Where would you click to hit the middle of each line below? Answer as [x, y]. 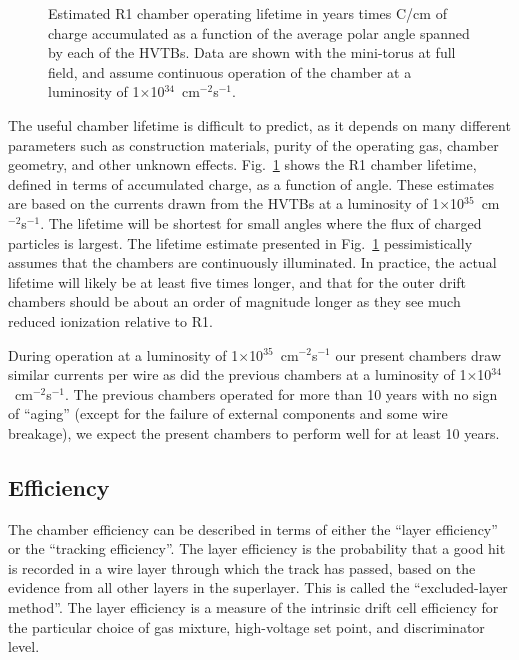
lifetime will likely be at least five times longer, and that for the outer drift [237, 281]
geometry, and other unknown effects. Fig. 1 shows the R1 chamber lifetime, [242, 164]
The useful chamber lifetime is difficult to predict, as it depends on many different [259, 124]
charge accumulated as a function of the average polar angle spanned [259, 32]
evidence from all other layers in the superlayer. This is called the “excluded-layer [258, 587]
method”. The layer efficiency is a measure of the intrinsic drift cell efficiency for [253, 607]
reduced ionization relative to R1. [110, 320]
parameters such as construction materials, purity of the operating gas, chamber [253, 144]
